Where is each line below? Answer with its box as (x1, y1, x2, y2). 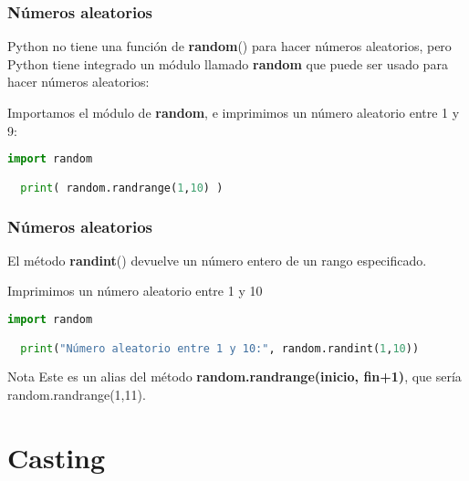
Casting (7, 438, 106, 476)
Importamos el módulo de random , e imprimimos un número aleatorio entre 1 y (7, 103, 460, 121)
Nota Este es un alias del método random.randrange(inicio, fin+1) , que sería (7, 367, 462, 386)
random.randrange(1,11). (7, 385, 146, 403)
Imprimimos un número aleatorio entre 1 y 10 (7, 281, 263, 300)
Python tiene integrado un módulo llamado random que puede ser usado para (7, 54, 448, 73)
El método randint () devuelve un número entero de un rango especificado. (7, 250, 427, 269)
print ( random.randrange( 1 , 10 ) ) (20, 181, 224, 194)
